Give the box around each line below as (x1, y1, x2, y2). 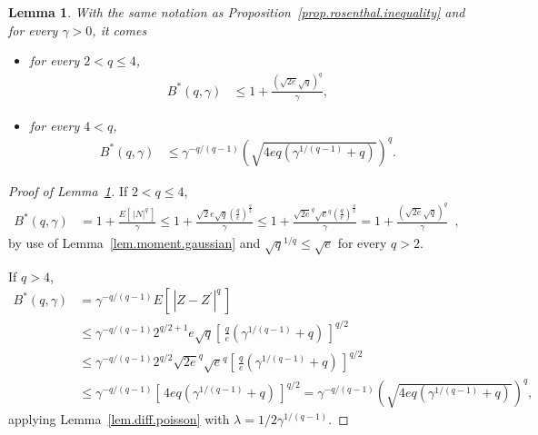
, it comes (92, 20, 147, 39)
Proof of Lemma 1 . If (8, 181, 128, 200)
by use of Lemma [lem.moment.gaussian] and (8, 232, 261, 252)
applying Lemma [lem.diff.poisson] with (8, 410, 230, 429)
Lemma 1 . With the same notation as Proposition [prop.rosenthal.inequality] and (8, 3, 465, 21)
